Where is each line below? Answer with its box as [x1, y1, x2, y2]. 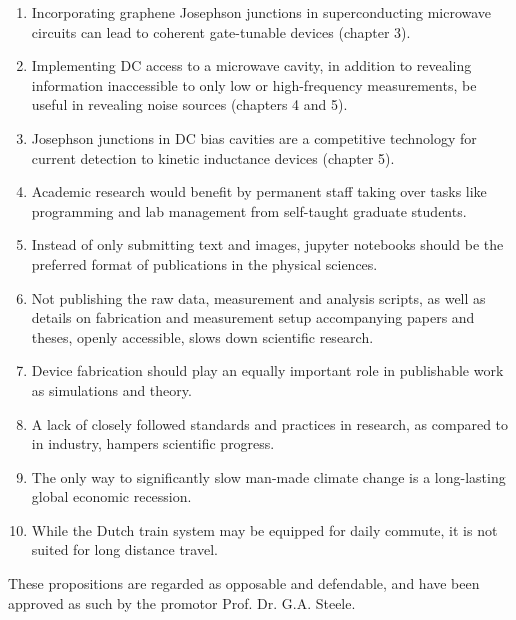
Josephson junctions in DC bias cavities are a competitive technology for [31, 127, 477, 148]
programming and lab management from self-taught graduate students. [31, 200, 467, 221]
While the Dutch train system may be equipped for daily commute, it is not [31, 519, 498, 540]
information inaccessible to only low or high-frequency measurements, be [31, 74, 477, 95]
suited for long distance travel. [31, 539, 218, 560]
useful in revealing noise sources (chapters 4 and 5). [31, 94, 348, 115]
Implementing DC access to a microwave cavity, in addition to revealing [31, 55, 472, 76]
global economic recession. [31, 486, 192, 507]
